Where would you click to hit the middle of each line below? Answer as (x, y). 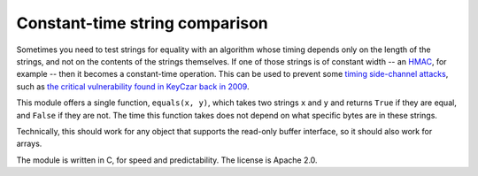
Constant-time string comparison (143, 23)
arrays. (29, 144)
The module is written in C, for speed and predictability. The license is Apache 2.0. (167, 160)
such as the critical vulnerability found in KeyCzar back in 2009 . (133, 86)
